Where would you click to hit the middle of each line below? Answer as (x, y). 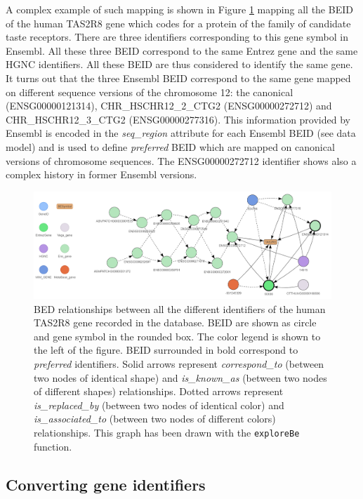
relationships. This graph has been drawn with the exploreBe (167, 432)
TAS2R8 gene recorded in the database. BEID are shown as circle (175, 322)
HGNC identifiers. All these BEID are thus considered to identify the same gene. (179, 64)
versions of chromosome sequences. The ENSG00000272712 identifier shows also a (181, 160)
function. (53, 446)
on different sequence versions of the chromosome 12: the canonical (150, 92)
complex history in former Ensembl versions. (101, 174)
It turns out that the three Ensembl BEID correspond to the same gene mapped (178, 78)
